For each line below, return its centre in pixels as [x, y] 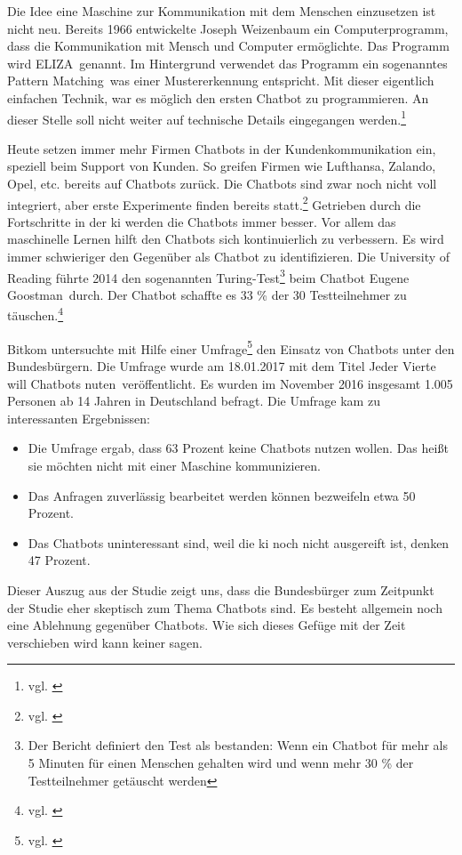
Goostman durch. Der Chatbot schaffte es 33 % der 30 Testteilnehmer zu [207, 294]
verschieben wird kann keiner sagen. [105, 642]
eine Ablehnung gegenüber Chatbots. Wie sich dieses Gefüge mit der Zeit [207, 625]
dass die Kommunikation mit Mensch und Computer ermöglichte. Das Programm [228, 46]
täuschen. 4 [36, 314]
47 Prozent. [59, 560]
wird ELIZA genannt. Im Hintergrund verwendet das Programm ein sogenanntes [227, 63]
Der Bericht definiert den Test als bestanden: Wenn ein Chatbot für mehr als [238, 745]
